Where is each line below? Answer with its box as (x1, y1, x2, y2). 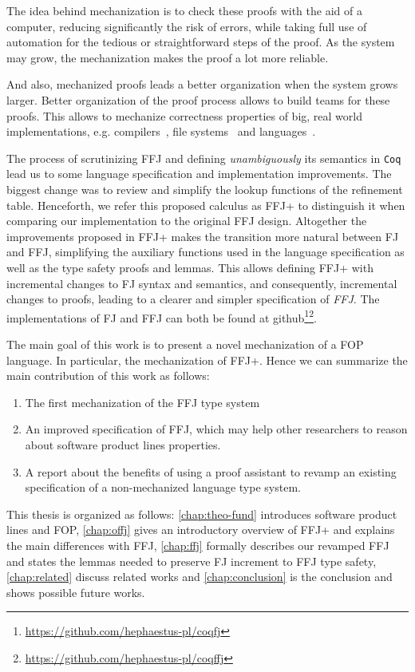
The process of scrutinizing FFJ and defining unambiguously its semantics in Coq (6, 149, 401, 166)
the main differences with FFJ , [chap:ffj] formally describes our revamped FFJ (6, 536, 389, 553)
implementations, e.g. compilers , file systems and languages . (6, 123, 316, 140)
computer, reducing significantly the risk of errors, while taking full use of (6, 18, 367, 34)
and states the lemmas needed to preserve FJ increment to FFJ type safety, (6, 552, 377, 569)
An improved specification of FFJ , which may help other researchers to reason (25, 421, 408, 437)
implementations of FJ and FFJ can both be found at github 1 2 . (6, 306, 317, 326)
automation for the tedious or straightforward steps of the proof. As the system (6, 34, 395, 50)
